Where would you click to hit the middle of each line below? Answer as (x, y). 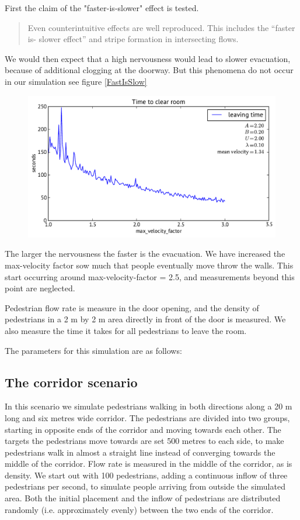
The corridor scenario (71, 382)
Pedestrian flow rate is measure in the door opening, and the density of (132, 307)
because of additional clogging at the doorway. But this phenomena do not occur (149, 70)
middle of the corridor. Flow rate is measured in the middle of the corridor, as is (149, 464)
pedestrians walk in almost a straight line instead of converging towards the (140, 452)
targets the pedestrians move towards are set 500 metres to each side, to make (144, 441)
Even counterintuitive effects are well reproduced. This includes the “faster (161, 27)
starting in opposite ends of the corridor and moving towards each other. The (143, 429)
